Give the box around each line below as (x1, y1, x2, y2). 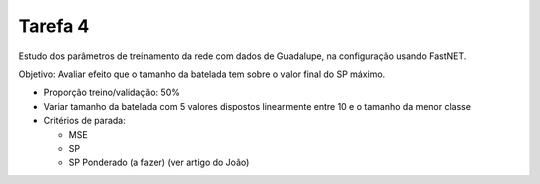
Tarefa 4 (18, 15, 90, 37)
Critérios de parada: (43, 115, 126, 127)
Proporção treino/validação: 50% (43, 86, 180, 99)
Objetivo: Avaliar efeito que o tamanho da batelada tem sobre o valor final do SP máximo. (18, 68, 386, 80)
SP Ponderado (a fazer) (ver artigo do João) (68, 156, 250, 169)
